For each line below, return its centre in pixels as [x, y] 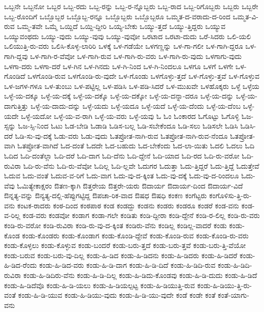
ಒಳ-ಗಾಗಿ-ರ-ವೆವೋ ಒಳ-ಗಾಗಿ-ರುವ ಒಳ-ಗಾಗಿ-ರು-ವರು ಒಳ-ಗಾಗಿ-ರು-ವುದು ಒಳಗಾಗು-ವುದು [136, 56]
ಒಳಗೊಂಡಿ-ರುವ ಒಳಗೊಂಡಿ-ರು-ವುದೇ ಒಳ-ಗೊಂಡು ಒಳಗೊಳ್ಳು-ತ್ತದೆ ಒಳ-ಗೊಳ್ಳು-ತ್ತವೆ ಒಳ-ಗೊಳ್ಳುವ [143, 76]
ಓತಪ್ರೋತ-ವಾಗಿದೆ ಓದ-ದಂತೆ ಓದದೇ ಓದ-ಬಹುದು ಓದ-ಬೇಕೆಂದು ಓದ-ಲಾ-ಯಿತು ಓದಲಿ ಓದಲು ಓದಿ [136, 146]
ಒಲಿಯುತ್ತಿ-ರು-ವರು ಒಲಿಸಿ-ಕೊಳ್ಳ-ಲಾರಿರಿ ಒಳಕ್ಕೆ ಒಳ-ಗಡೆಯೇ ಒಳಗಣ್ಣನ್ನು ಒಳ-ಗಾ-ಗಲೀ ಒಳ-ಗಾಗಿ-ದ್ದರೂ [124, 46]
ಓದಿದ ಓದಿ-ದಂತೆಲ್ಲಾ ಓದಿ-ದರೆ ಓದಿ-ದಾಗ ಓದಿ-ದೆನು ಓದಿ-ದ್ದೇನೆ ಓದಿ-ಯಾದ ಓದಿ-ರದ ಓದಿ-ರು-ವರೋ [122, 155]
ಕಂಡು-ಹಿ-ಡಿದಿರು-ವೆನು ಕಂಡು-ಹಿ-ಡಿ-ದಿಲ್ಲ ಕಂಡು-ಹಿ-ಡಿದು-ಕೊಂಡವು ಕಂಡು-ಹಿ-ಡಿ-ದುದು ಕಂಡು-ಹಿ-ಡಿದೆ [140, 275]
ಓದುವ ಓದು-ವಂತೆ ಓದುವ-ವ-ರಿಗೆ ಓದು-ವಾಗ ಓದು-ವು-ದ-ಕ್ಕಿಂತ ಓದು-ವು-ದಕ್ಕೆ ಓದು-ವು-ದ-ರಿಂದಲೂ [122, 176]
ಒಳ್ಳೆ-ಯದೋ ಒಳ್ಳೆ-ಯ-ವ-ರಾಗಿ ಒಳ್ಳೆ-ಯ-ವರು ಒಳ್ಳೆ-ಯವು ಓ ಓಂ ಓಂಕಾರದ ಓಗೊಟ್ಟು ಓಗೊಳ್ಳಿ [130, 116]
